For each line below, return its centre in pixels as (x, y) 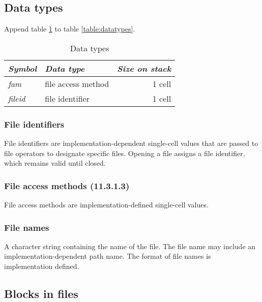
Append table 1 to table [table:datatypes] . (70, 29)
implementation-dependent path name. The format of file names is (108, 256)
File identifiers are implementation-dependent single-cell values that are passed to (131, 143)
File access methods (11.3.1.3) (67, 185)
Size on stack (144, 68)
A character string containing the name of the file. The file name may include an (130, 246)
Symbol (23, 68)
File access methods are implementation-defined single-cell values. (106, 205)
